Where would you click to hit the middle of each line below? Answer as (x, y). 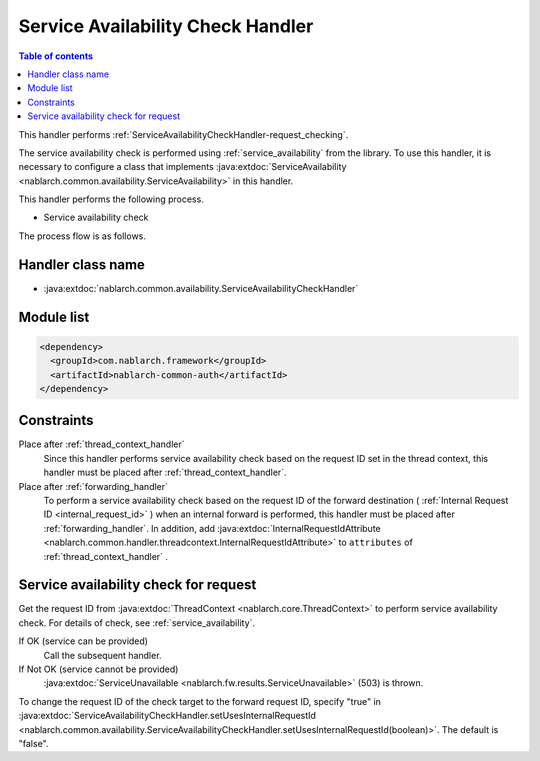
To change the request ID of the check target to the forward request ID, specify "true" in (200, 701)
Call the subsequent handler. (102, 655)
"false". (33, 743)
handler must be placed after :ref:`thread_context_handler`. (165, 472)
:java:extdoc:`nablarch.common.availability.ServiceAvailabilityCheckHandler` (201, 288)
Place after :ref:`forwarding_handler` (93, 486)
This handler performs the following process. (111, 199)
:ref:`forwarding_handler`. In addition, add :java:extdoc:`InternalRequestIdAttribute (212, 528)
